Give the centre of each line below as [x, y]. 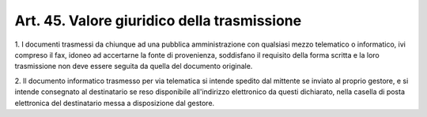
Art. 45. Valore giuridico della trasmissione [158, 21]
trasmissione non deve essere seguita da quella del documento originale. [134, 66]
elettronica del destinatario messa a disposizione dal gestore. [115, 103]
